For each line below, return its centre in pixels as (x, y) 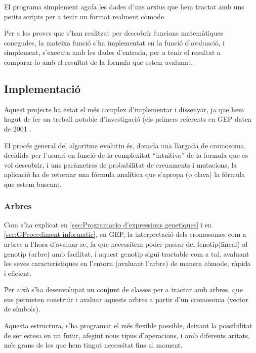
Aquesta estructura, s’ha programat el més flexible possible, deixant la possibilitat (128, 326)
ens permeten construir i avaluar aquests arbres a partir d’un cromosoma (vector (126, 299)
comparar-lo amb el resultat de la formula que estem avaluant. (98, 62)
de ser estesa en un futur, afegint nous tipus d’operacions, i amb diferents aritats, (127, 335)
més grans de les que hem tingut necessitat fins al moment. (93, 345)
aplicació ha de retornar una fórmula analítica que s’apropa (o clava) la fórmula (125, 174)
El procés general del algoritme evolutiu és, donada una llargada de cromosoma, (125, 145)
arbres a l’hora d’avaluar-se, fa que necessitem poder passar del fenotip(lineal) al (126, 243)
